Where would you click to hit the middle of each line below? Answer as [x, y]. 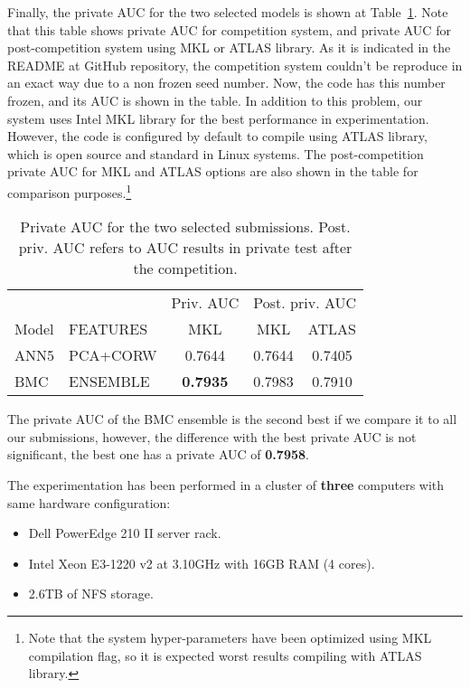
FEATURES [108, 329]
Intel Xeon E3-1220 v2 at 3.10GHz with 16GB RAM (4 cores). [202, 563]
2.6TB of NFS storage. [91, 594]
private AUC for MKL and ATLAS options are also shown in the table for [213, 171]
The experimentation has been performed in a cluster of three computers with [226, 484]
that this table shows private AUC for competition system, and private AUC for [229, 29]
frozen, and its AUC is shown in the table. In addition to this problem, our [215, 100]
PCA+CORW [113, 355]
